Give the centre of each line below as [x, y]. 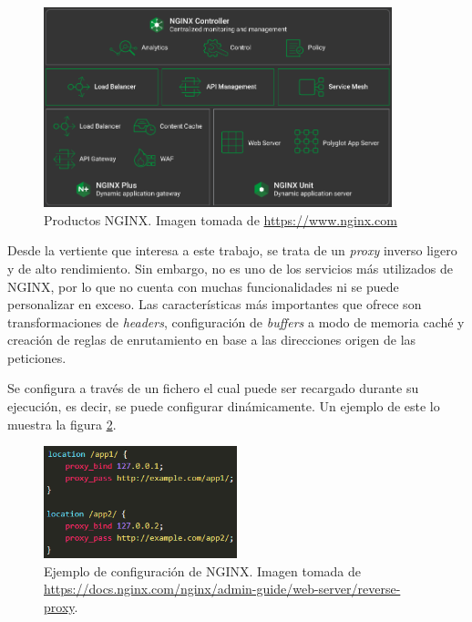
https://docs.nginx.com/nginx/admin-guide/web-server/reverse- [222, 589]
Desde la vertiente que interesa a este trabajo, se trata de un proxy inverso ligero [232, 250]
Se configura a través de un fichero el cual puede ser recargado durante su [213, 388]
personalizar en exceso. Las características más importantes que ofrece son [215, 304]
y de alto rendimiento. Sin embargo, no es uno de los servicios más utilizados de [230, 268]
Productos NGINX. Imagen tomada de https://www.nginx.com [221, 219]
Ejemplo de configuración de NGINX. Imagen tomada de [202, 570]
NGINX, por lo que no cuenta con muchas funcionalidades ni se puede [203, 286]
